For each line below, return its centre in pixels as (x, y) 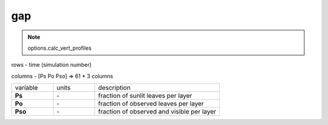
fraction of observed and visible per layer (157, 112)
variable (26, 88)
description (114, 88)
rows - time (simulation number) (51, 65)
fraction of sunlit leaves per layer (145, 96)
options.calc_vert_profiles (60, 48)
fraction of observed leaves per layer (151, 104)
